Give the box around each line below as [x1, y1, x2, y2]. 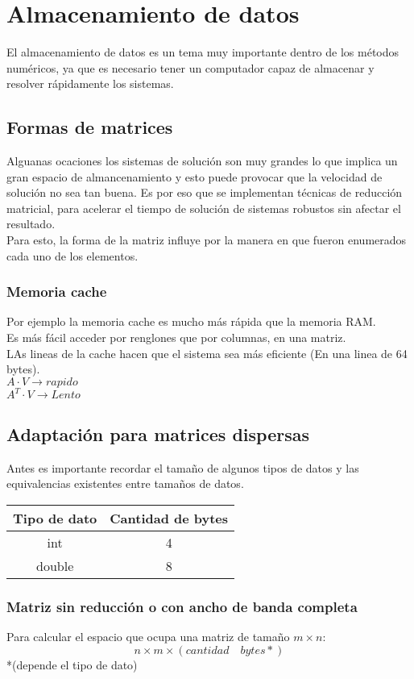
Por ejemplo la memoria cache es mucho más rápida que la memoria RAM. [6, 313, 376, 330]
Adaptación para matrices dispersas [6, 421, 309, 446]
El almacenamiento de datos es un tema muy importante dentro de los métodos [6, 44, 400, 60]
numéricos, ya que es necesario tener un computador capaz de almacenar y [6, 59, 375, 76]
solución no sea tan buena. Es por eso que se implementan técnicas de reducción [6, 184, 403, 201]
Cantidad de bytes [110, 508, 229, 527]
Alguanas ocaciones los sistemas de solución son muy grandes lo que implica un [6, 152, 398, 169]
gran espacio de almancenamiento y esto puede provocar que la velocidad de [6, 168, 383, 185]
